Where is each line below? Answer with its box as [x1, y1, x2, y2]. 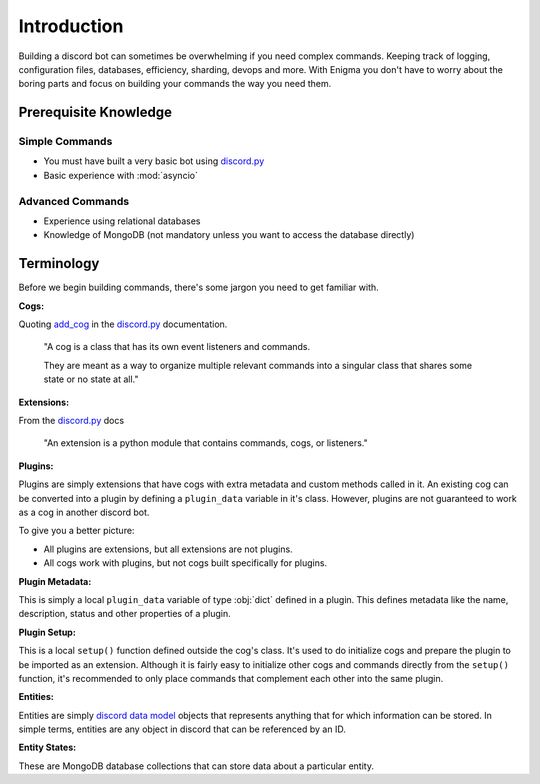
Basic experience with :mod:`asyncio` [43, 169, 199, 181]
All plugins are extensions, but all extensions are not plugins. [43, 543, 294, 555]
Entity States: [18, 741, 77, 754]
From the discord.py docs [18, 415, 125, 427]
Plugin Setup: [18, 626, 77, 638]
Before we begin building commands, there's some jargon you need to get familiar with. [18, 281, 379, 294]
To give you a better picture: [18, 525, 135, 537]
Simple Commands [18, 135, 113, 149]
